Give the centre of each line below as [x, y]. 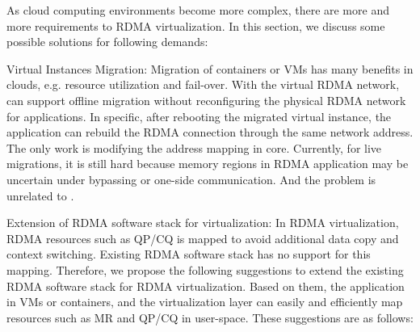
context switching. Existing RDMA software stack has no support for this [189, 254]
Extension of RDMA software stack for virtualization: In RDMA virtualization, [203, 223]
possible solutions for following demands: [107, 42]
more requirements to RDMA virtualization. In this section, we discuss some [196, 25]
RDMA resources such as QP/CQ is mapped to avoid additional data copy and [203, 238]
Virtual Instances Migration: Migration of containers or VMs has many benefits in [210, 68]
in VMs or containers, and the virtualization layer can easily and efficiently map [205, 302]
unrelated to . [40, 195]
